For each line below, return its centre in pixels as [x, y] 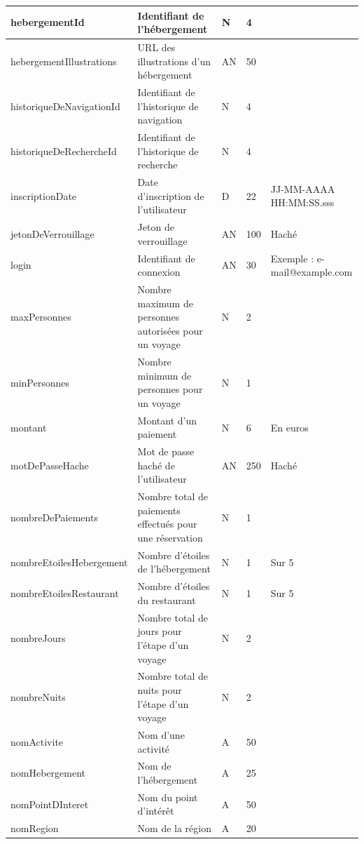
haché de [156, 465]
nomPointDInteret [50, 804]
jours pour [160, 631]
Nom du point [168, 797]
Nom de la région [174, 828]
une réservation [170, 538]
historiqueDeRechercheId [64, 150]
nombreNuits [38, 696]
